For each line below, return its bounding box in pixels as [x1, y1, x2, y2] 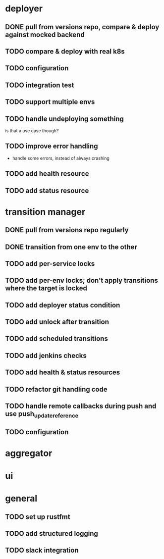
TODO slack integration [5, 546, 79, 555]
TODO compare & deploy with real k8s [5, 47, 125, 55]
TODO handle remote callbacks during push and [5, 402, 157, 410]
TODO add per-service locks [5, 259, 95, 268]
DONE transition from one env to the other [5, 243, 138, 251]
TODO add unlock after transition [5, 318, 109, 326]
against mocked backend [5, 30, 85, 39]
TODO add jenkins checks [5, 351, 87, 359]
